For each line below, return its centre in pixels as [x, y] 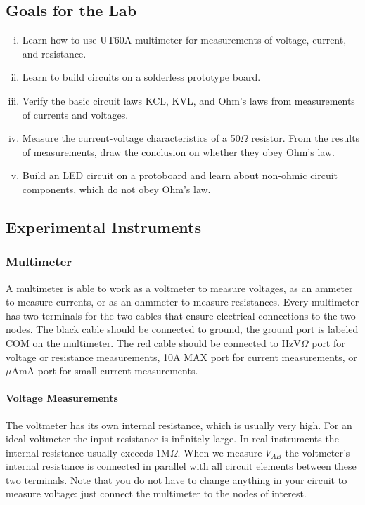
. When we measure [220, 452]
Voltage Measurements [62, 398]
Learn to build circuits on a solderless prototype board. [141, 77]
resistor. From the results [306, 138]
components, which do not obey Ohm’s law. [116, 189]
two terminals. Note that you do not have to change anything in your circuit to [177, 479]
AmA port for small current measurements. [105, 370]
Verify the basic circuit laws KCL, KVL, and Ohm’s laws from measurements [188, 100]
